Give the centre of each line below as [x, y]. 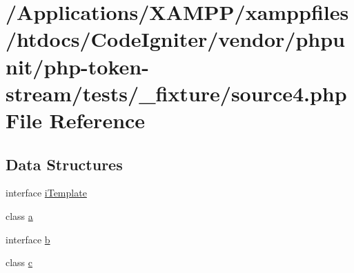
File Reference [76, 120]
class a [19, 215]
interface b [28, 239]
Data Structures [64, 164]
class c [19, 262]
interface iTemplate [46, 193]
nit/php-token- [77, 66]
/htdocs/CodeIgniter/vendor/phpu [175, 39]
